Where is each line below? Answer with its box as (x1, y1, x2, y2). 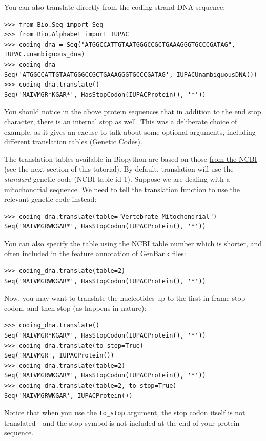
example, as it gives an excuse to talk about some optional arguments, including (4, 126, 256, 137)
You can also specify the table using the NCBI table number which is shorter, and (4, 238, 262, 248)
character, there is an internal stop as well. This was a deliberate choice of (4, 116, 237, 127)
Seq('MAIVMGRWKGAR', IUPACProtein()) (4, 392, 133, 400)
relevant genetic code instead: (4, 194, 97, 204)
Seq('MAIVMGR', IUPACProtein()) (4, 352, 114, 360)
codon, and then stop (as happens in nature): (4, 302, 147, 313)
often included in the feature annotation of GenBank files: (4, 248, 186, 259)
